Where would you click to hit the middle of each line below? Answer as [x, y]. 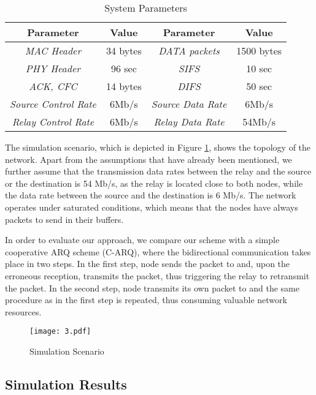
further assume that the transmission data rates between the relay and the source [158, 171]
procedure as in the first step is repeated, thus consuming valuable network [146, 300]
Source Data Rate [189, 104]
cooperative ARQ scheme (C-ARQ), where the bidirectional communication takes [158, 251]
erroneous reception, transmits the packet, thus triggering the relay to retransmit [157, 275]
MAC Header [53, 51]
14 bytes [124, 86]
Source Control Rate [53, 104]
